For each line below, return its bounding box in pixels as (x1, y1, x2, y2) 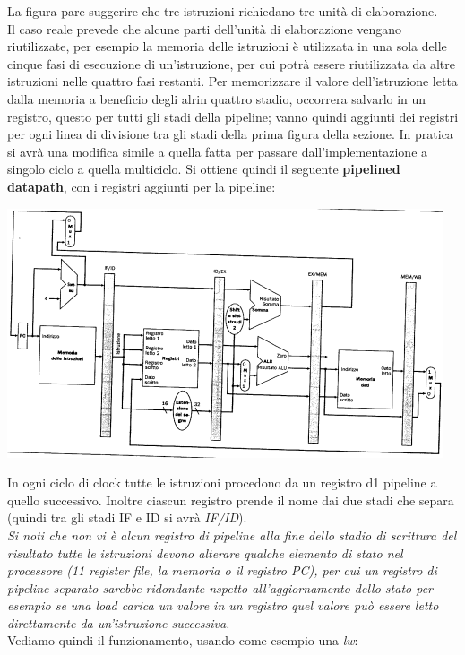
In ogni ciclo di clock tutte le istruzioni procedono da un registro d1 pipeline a (7, 473, 437, 492)
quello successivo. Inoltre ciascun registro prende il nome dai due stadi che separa (7, 490, 454, 509)
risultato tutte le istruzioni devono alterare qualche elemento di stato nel (7, 543, 403, 562)
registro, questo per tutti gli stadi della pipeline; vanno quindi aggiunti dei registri (7, 107, 459, 125)
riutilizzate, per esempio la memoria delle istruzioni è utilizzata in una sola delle (7, 37, 447, 56)
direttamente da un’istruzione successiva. (7, 613, 230, 632)
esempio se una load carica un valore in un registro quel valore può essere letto (7, 596, 439, 615)
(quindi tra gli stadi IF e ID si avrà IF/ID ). (7, 508, 247, 527)
